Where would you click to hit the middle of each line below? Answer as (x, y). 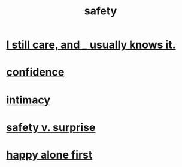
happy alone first (49, 155)
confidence (35, 72)
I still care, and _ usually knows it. (91, 45)
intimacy (28, 100)
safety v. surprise (51, 127)
